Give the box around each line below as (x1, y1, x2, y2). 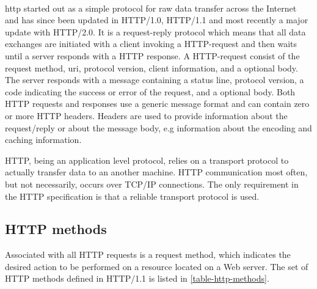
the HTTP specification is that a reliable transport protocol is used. (5, 189, 260, 202)
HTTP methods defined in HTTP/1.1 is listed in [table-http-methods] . (5, 272, 269, 285)
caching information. (5, 133, 82, 146)
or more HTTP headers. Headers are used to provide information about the (5, 109, 288, 122)
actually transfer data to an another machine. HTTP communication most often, (5, 166, 308, 178)
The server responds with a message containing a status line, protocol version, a (5, 73, 304, 86)
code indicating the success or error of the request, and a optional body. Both (5, 85, 296, 98)
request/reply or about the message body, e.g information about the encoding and (5, 121, 312, 134)
